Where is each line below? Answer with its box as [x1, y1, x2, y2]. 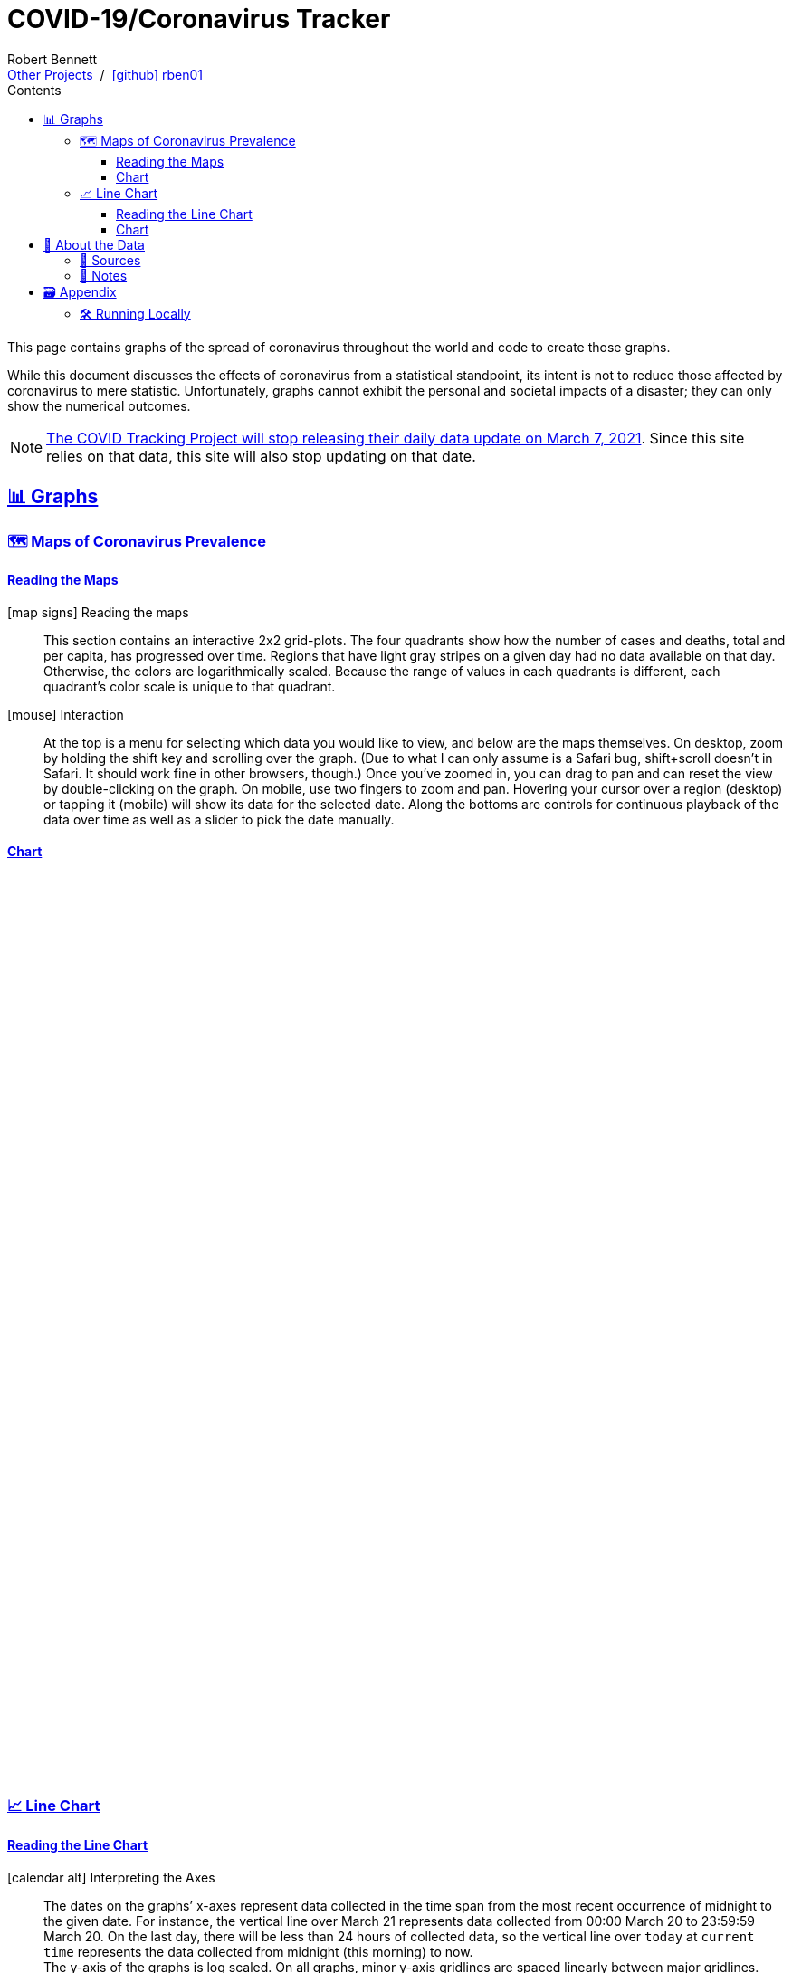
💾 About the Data [43, 236, 145, 253]
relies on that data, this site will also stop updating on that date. [46, 446, 476, 465]
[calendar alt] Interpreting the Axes [7, 1869, 215, 1885]
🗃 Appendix [43, 283, 117, 300]
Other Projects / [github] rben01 [7, 66, 204, 82]
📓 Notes [80, 267, 128, 283]
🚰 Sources [80, 252, 141, 268]
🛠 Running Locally [80, 305, 191, 321]
